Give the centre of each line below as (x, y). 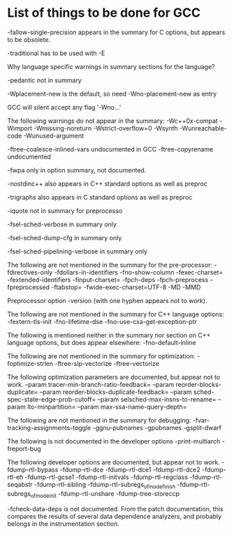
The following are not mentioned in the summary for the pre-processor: (110, 265)
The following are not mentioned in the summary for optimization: (101, 356)
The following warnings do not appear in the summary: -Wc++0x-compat (112, 121)
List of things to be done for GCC (104, 13)
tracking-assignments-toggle (49, 427)
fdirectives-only (30, 272)
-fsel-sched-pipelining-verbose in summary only (78, 251)
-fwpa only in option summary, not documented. (77, 170)
